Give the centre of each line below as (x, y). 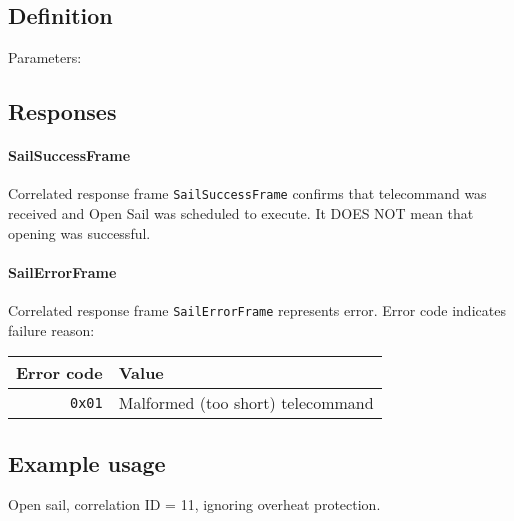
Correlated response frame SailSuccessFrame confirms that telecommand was (247, 193)
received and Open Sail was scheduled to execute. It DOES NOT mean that (241, 213)
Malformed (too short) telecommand (246, 403)
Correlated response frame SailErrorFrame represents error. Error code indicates (257, 310)
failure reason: (51, 329)
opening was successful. (79, 232)
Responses (62, 111)
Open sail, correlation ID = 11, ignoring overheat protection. (194, 504)
